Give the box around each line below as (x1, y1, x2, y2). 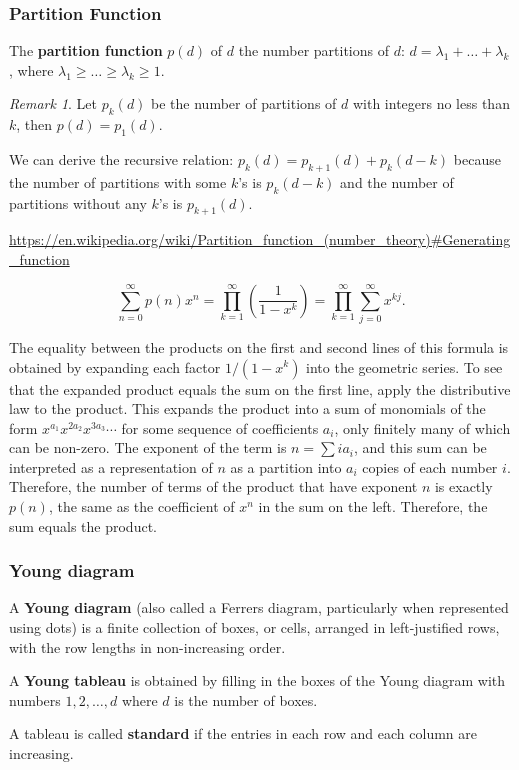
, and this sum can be (354, 437, 487, 458)
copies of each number (362, 456, 498, 477)
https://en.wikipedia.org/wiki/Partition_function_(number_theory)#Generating (9, 229, 511, 250)
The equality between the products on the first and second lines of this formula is (9, 336, 509, 357)
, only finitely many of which (334, 417, 511, 438)
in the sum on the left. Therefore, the (258, 496, 488, 517)
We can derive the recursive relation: (9, 149, 234, 169)
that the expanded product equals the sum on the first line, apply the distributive (9, 378, 511, 399)
